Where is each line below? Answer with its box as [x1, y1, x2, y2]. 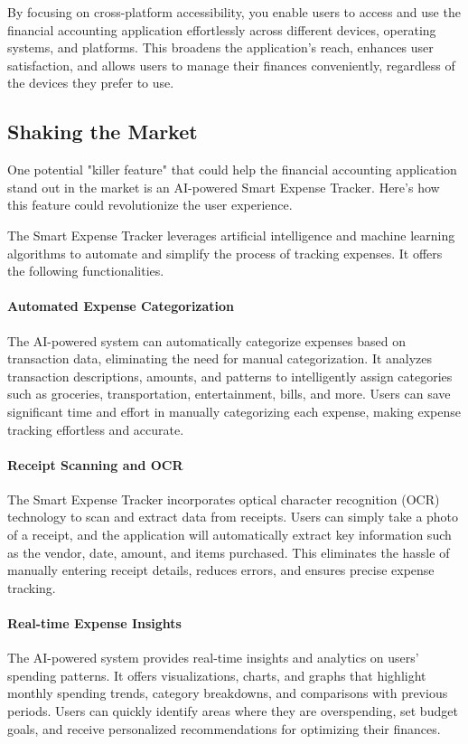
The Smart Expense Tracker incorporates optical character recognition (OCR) [7, 489, 440, 508]
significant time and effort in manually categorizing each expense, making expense [7, 401, 461, 420]
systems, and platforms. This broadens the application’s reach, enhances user [7, 38, 434, 57]
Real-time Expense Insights [7, 614, 182, 633]
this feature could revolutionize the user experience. [7, 195, 293, 214]
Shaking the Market [7, 118, 198, 146]
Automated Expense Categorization [7, 297, 235, 315]
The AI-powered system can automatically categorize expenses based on [7, 331, 406, 350]
